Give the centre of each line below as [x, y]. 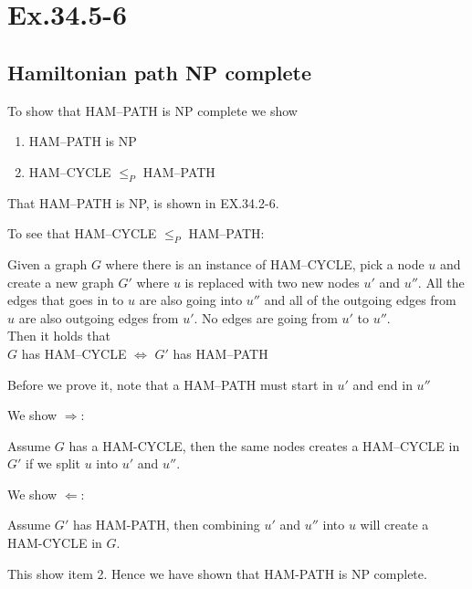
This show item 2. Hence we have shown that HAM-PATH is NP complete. [217, 573]
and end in [383, 384]
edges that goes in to [66, 300]
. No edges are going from [266, 317]
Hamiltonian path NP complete [159, 72]
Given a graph [47, 263]
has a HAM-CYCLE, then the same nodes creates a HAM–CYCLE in [264, 445]
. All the [441, 282]
